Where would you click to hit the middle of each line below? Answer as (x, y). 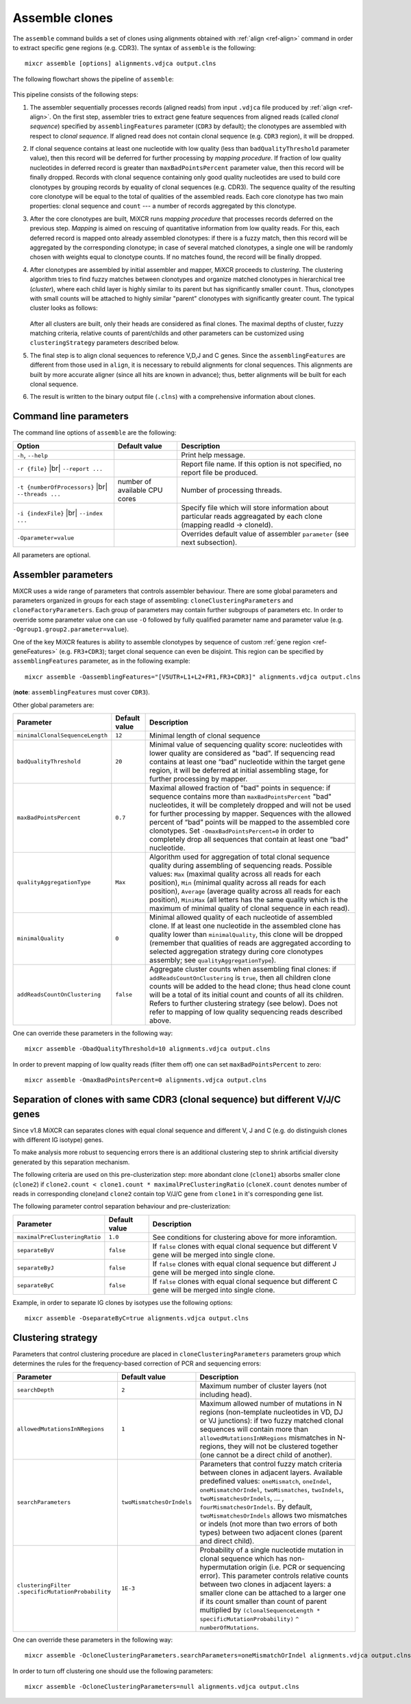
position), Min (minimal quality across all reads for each (238, 882)
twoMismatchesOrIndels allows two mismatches (273, 1515)
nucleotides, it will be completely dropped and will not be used (250, 805)
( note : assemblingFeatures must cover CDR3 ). (81, 692)
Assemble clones (63, 18)
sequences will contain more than (254, 1429)
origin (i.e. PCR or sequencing (297, 1567)
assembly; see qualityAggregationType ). (213, 960)
